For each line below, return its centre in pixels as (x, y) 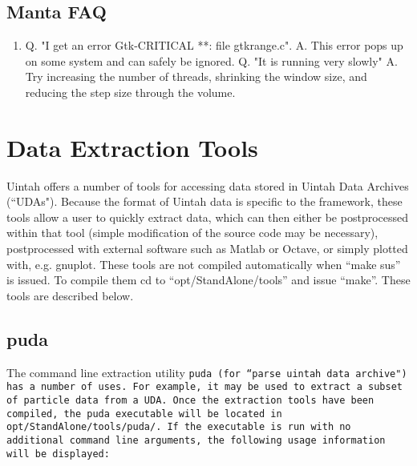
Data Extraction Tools (132, 147)
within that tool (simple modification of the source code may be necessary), (192, 233)
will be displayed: (58, 454)
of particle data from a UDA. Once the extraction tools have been (190, 400)
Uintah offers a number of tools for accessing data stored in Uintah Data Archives (208, 185)
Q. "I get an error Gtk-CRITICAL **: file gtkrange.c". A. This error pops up (214, 45)
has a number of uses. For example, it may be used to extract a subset (204, 387)
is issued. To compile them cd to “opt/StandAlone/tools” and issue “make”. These (208, 280)
